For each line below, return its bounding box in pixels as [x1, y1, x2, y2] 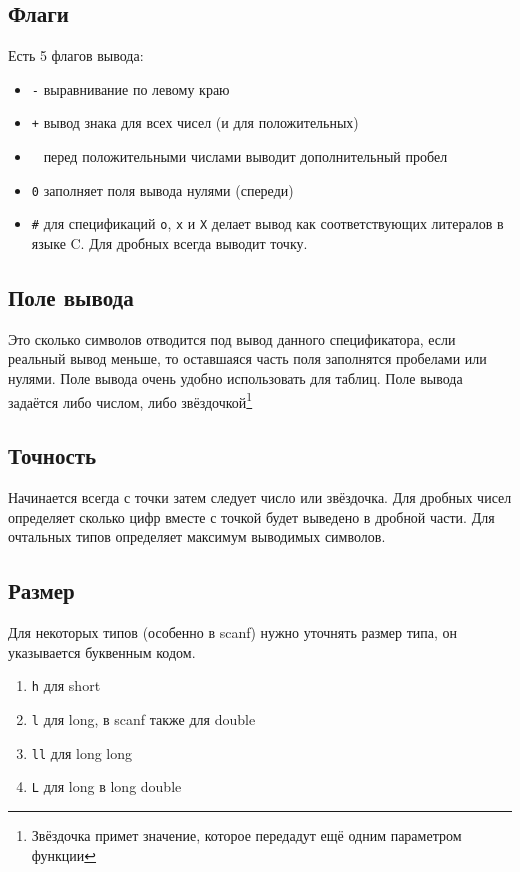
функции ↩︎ [31, 844, 97, 865]
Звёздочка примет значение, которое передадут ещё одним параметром [31, 824, 462, 845]
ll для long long [31, 742, 133, 763]
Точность [8, 440, 97, 471]
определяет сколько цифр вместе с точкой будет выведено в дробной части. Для [8, 506, 495, 527]
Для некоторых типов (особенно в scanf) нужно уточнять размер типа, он [8, 622, 458, 643]
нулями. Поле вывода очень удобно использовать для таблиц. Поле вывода [8, 368, 463, 389]
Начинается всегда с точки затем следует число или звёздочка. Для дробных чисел [8, 487, 512, 508]
